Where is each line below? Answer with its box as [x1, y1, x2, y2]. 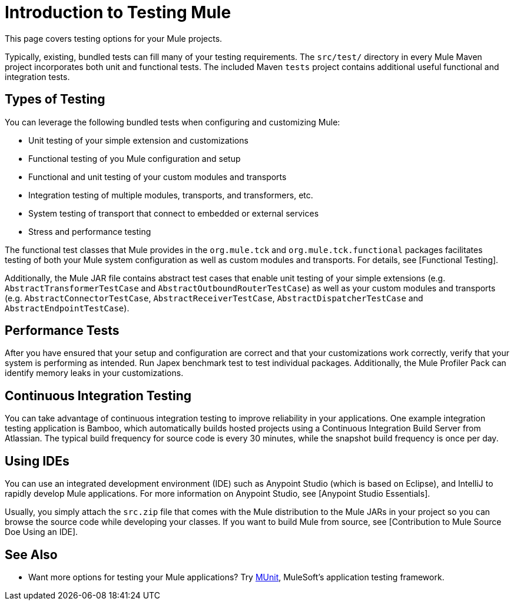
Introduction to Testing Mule [5, 2, 231, 22]
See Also [5, 547, 58, 562]
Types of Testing [5, 92, 105, 107]
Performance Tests [5, 323, 120, 338]
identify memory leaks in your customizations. [5, 368, 184, 378]
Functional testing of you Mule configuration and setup [28, 153, 241, 164]
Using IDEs [5, 453, 69, 468]
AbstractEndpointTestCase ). [5, 302, 130, 313]
